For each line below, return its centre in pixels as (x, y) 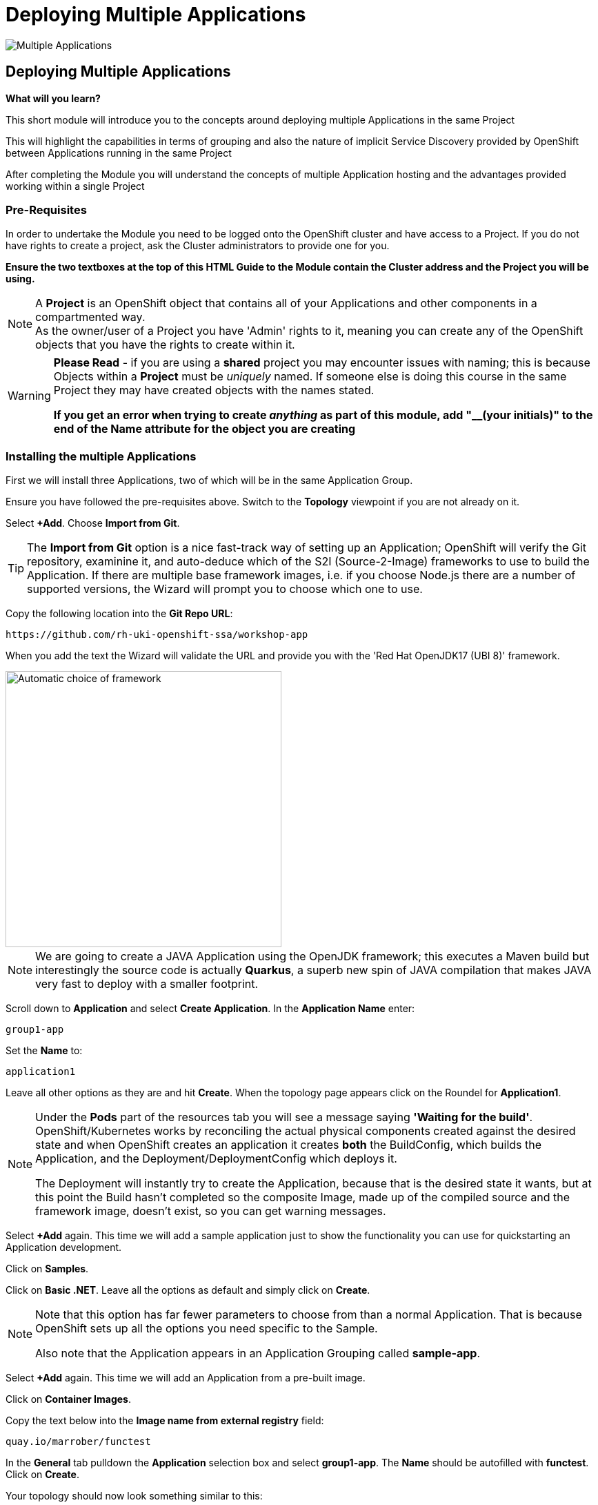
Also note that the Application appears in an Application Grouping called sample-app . (258, 1353)
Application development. (64, 1247)
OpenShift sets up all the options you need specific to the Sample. (207, 1329)
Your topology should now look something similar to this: (134, 1496)
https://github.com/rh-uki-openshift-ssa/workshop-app (157, 635)
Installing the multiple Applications (101, 456)
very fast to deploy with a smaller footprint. (147, 984)
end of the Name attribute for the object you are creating (205, 429)
